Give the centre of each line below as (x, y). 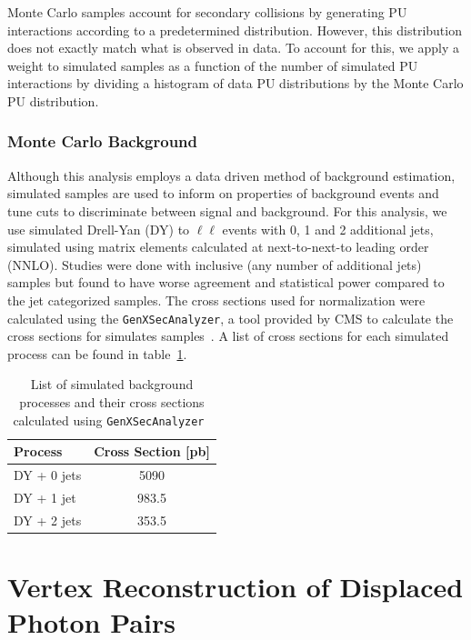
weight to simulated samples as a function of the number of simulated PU (213, 65)
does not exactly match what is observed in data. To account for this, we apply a (233, 48)
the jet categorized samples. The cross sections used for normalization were (216, 300)
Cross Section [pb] (152, 451)
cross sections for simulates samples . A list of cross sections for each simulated (228, 336)
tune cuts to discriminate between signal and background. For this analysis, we (227, 210)
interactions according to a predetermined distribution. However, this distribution (235, 30)
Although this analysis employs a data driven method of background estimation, (231, 175)
